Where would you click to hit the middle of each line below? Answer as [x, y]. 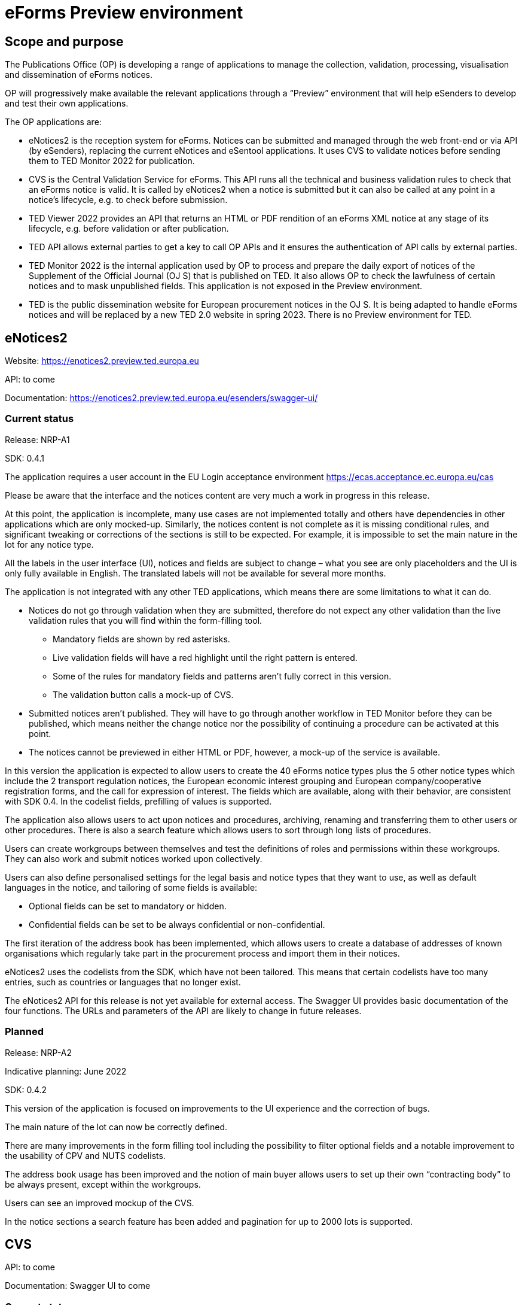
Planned [24, 1032]
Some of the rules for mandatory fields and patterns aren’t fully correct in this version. [222, 676]
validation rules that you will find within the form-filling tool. [146, 620]
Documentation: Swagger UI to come [78, 1286]
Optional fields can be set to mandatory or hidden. [128, 906]
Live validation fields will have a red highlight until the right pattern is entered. [205, 657]
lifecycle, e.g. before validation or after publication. [129, 229]
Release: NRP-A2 [39, 1052]
